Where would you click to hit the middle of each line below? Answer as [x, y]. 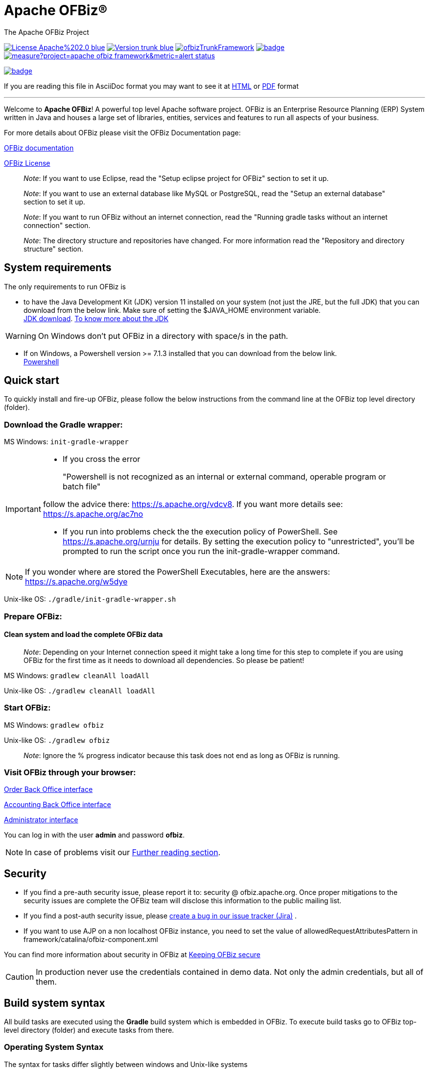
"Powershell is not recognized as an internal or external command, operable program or [224, 477]
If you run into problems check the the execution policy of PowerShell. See [200, 532]
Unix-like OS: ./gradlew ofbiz [57, 740]
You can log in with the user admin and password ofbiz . [94, 835]
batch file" [82, 487]
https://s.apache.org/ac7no [93, 514]
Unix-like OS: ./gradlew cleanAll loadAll [80, 690]
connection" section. [57, 225]
